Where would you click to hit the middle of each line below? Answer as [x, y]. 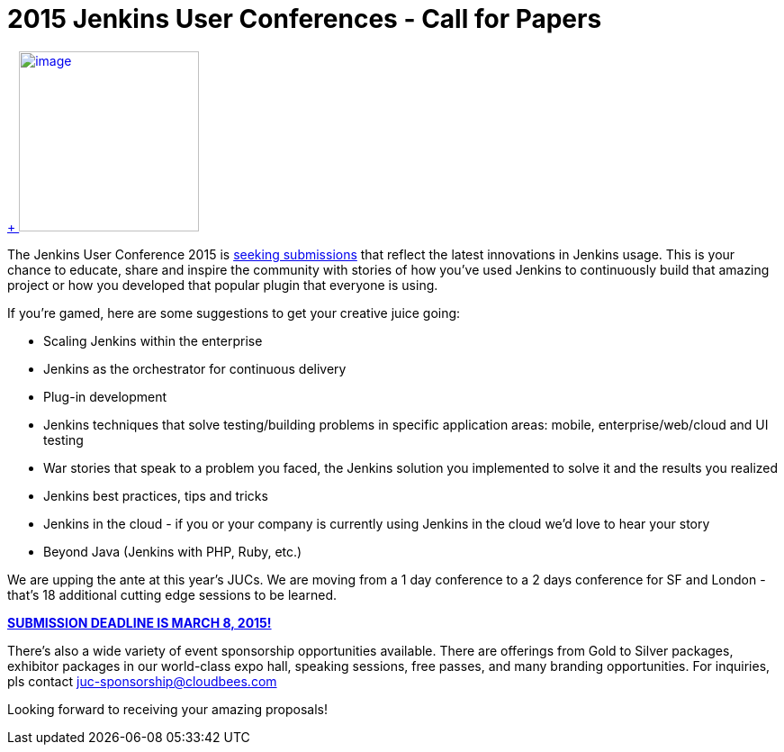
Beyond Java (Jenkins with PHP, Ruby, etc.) [173, 551]
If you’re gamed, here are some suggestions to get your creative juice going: [234, 313]
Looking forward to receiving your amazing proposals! [167, 709]
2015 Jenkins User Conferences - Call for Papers [305, 19]
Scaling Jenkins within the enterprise [153, 340]
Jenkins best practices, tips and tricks [156, 495]
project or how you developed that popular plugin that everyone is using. [223, 285]
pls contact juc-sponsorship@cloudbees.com [142, 681]
